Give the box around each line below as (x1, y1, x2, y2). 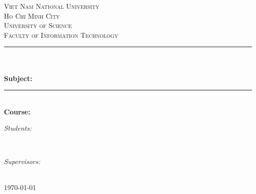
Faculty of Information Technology (4, 29, 118, 40)
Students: (4, 123, 32, 133)
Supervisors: (4, 156, 40, 166)
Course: (4, 106, 31, 116)
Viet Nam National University (4, 1, 99, 11)
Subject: (4, 73, 32, 83)
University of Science (4, 20, 72, 30)
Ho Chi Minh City (4, 10, 60, 21)
